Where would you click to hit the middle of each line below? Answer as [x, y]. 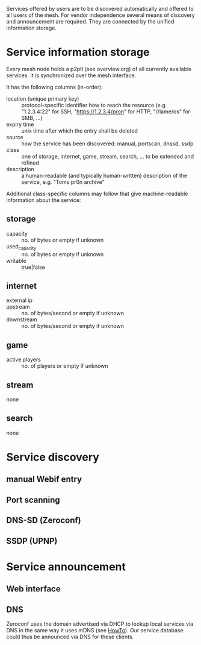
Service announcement [66, 567]
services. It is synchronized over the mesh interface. [71, 75]
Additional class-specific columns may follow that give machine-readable [97, 193]
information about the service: [44, 200]
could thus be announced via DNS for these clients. [70, 637]
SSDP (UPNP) [32, 541]
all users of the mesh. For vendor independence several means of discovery [101, 15]
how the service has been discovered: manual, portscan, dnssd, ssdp [107, 143]
